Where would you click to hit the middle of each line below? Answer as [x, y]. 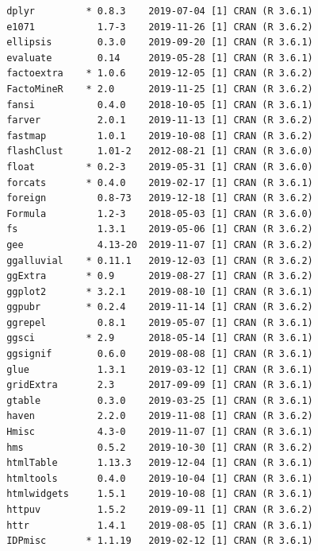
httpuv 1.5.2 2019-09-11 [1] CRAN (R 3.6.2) [160, 510]
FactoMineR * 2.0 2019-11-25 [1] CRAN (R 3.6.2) [160, 89]
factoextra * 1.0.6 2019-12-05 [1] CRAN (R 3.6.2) [160, 74]
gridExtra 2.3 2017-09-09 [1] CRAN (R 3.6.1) [160, 385]
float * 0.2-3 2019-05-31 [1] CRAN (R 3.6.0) [160, 167]
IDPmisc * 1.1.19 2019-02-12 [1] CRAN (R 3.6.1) [160, 541]
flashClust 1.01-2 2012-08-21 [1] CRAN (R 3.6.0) [160, 151]
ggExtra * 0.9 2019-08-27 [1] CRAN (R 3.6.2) [160, 276]
